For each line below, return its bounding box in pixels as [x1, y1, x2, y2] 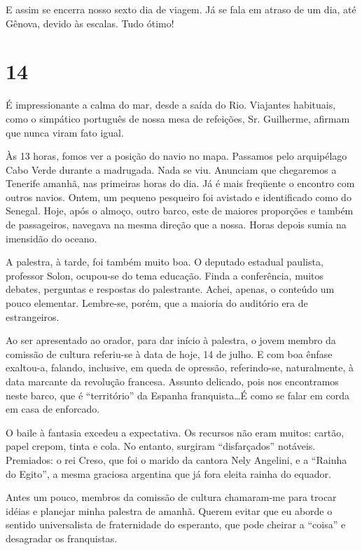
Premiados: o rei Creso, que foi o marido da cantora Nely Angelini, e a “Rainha [6, 452, 347, 467]
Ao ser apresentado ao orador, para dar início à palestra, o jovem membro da [6, 333, 336, 348]
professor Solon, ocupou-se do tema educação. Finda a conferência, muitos [6, 268, 324, 282]
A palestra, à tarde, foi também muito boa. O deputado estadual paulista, [6, 254, 323, 269]
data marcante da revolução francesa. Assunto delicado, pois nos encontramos [6, 374, 339, 388]
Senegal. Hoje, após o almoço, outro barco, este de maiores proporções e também [6, 203, 354, 218]
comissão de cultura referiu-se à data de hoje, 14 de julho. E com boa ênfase [6, 346, 333, 361]
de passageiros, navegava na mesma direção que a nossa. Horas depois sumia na [6, 217, 347, 232]
